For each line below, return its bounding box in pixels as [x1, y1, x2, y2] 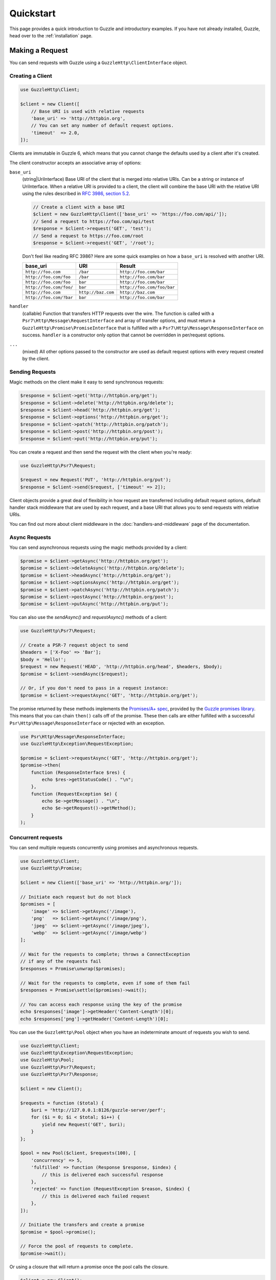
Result [119, 263, 136, 270]
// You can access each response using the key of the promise [20, 1001, 182, 1007]
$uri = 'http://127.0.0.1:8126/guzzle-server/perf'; [31, 1107, 166, 1113]
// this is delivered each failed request [41, 1193, 150, 1199]
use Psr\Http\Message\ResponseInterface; [20, 734, 126, 739]
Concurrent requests [9, 834, 63, 841]
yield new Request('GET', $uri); [41, 1121, 126, 1127]
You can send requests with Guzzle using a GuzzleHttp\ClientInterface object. [9, 59, 188, 66]
